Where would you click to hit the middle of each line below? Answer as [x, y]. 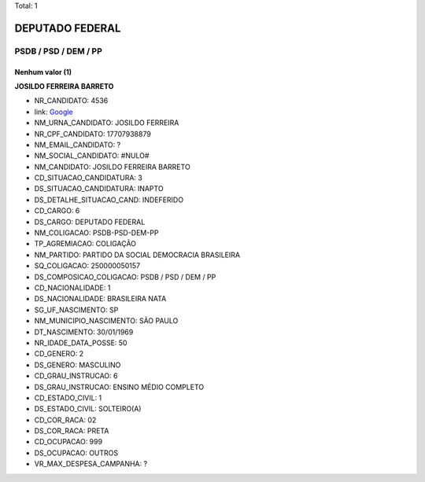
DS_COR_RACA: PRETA [72, 431]
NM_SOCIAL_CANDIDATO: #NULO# [92, 156]
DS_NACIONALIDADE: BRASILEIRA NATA [100, 299]
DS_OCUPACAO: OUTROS [76, 453]
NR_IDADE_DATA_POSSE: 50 [81, 343]
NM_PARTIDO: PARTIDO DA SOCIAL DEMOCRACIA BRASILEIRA [137, 255]
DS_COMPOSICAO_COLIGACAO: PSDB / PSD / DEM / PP [125, 277]
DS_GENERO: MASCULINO [78, 365]
